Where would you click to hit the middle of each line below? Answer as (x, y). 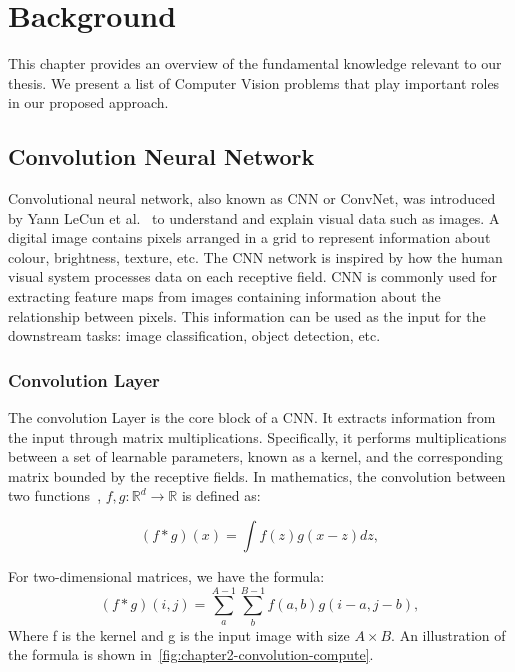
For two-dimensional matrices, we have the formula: (166, 576)
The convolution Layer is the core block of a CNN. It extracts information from (252, 417)
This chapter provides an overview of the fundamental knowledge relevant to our (255, 63)
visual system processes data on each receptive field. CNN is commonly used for (253, 276)
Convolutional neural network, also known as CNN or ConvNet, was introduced (252, 198)
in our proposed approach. (88, 102)
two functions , (55, 495)
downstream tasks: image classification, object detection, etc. (194, 335)
